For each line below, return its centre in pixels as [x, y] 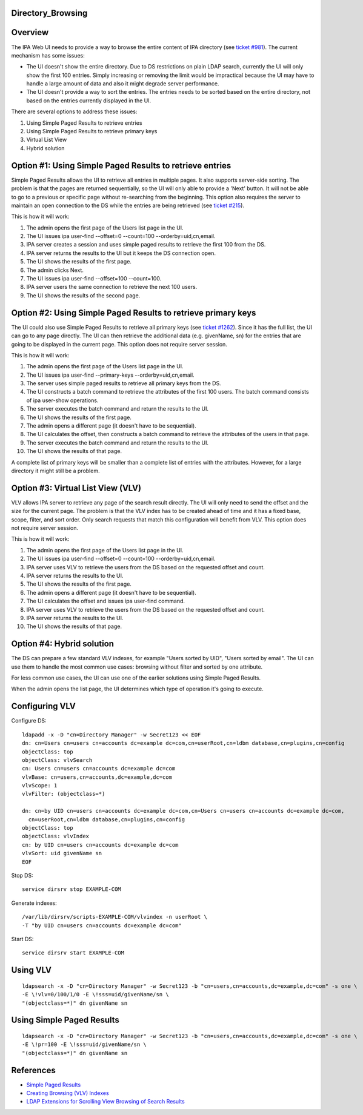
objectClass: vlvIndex [56, 836]
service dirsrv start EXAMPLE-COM [73, 953]
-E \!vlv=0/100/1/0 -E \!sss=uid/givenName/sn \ [95, 994]
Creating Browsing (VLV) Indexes [68, 1093]
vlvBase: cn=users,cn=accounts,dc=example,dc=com [97, 777]
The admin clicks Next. [55, 270]
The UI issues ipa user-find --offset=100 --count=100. [94, 279]
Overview [30, 32]
